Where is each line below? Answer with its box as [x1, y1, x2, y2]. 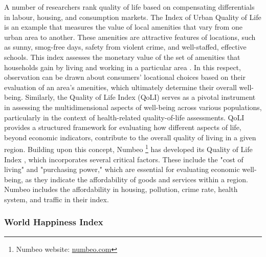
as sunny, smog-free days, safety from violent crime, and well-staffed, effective [4, 41, 247, 52]
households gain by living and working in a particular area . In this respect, [4, 61, 241, 72]
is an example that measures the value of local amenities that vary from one [4, 22, 242, 32]
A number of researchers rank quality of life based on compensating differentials [4, 2, 255, 12]
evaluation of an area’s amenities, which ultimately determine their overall [4, 81, 237, 92]
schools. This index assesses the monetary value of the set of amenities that [4, 51, 240, 62]
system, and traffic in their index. [4, 194, 109, 204]
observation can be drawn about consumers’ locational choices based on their [4, 72, 246, 82]
